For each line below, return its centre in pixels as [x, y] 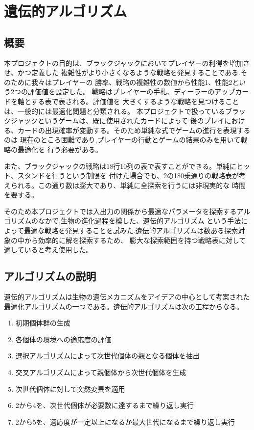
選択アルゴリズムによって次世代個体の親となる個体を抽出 [107, 356]
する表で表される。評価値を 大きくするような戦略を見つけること [135, 101]
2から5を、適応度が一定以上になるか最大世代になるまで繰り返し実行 [125, 421]
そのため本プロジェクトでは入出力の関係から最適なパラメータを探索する [120, 211]
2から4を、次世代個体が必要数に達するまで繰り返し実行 [104, 405]
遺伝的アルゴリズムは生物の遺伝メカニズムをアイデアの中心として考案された [127, 297]
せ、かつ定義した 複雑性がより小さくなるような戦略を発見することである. [122, 72]
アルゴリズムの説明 [50, 276]
